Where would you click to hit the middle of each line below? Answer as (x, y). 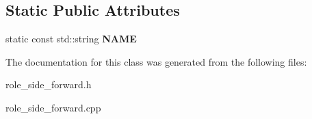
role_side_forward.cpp (53, 107)
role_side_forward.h (49, 84)
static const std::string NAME (71, 39)
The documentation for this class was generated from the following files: (156, 61)
